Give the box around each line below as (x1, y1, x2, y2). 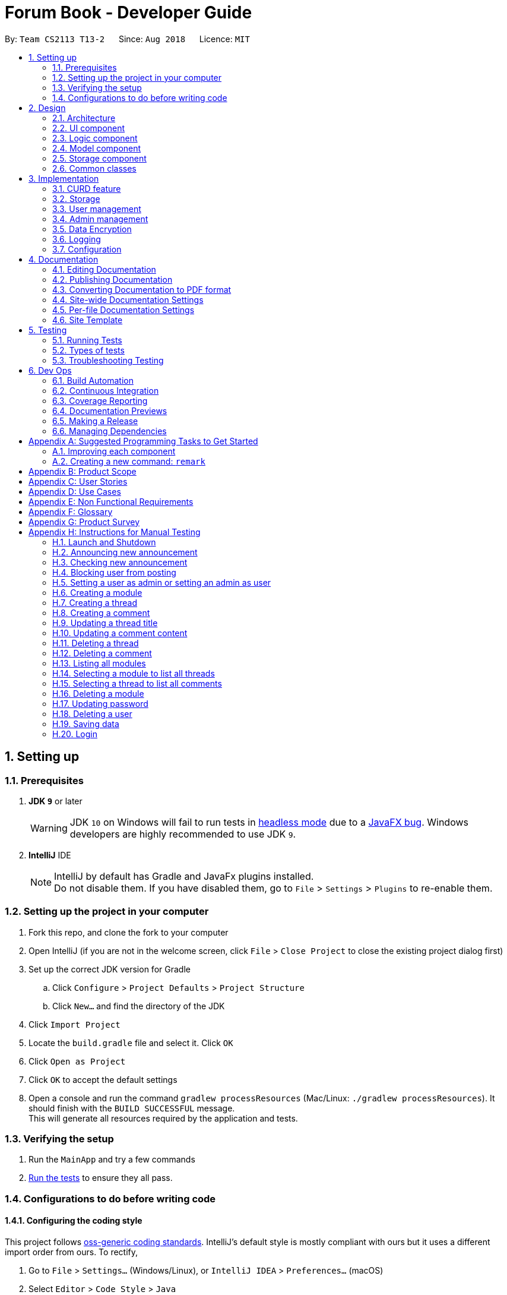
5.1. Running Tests (52, 334, 122, 345)
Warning (30, 822, 68, 834)
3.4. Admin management (52, 213, 148, 224)
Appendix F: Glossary (28, 506, 113, 517)
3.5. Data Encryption (52, 223, 132, 234)
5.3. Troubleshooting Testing (52, 355, 164, 365)
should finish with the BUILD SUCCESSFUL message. (28, 1103, 235, 1113)
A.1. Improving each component (52, 446, 176, 456)
